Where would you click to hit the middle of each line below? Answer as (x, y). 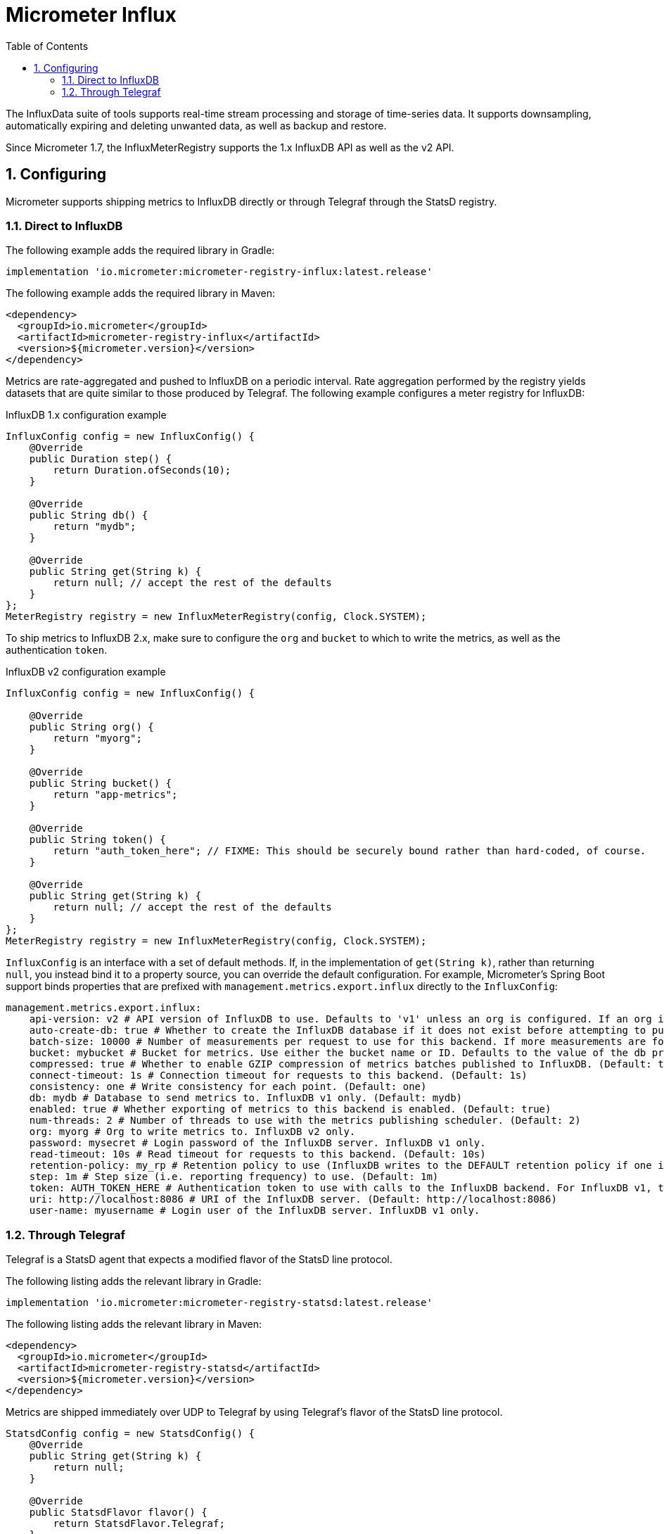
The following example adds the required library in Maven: (141, 293)
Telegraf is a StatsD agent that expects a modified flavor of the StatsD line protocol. (199, 1260)
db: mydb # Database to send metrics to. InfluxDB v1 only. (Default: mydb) (246, 1098)
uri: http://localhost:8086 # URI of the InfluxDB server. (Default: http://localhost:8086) (293, 1199)
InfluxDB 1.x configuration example (86, 415)
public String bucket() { (101, 784)
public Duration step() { (101, 459)
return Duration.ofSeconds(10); (142, 470)
